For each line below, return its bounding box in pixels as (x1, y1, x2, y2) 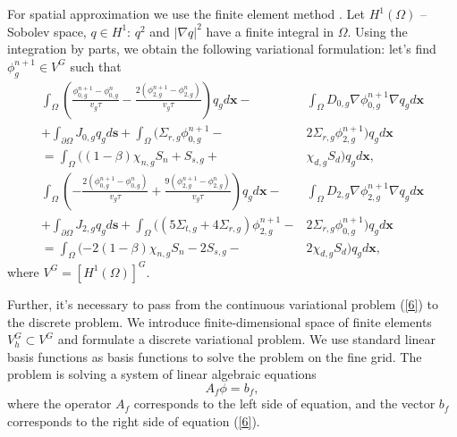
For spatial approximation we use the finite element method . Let (7, 4, 365, 22)
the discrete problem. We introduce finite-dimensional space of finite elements (7, 312, 432, 331)
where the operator (7, 394, 112, 413)
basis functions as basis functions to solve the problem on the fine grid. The (7, 347, 422, 366)
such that (70, 56, 122, 75)
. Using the (347, 21, 408, 40)
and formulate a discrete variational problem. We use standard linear (57, 330, 436, 349)
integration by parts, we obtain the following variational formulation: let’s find (7, 39, 436, 58)
